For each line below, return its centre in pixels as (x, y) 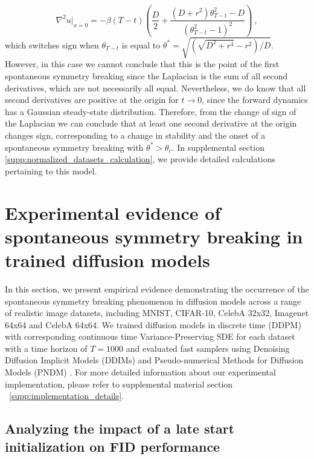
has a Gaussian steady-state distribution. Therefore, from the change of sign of (151, 111)
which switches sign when (52, 45)
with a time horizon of (46, 348)
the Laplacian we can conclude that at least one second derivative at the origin (151, 123)
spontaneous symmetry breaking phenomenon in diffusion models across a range (153, 301)
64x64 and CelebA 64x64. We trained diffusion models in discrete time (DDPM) (153, 324)
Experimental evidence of (113, 212)
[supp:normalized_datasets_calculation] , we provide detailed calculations (140, 159)
